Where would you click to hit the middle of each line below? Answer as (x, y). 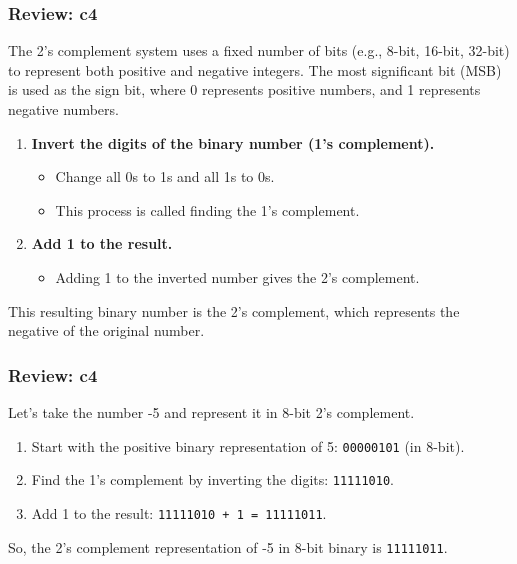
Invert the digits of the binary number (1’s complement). (233, 142)
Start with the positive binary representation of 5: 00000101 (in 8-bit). (248, 445)
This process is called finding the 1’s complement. (207, 209)
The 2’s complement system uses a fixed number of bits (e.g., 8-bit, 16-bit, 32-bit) (259, 50)
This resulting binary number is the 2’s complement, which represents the (234, 310)
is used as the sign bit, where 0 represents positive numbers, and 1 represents (244, 89)
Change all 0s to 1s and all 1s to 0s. (165, 176)
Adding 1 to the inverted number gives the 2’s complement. (237, 276)
